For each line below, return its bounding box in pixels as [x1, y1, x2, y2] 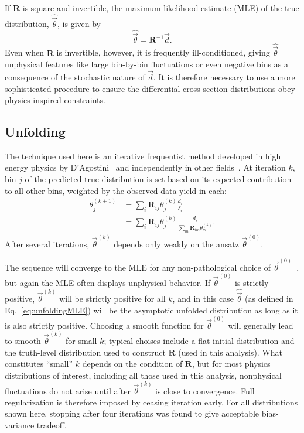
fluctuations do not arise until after [5, 384, 131, 397]
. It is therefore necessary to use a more [153, 70, 295, 83]
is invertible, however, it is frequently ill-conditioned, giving [56, 46, 270, 59]
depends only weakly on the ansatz [114, 237, 239, 250]
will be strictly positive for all [59, 292, 166, 305]
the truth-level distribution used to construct [5, 346, 166, 358]
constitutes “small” [5, 357, 73, 370]
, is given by [57, 18, 101, 30]
